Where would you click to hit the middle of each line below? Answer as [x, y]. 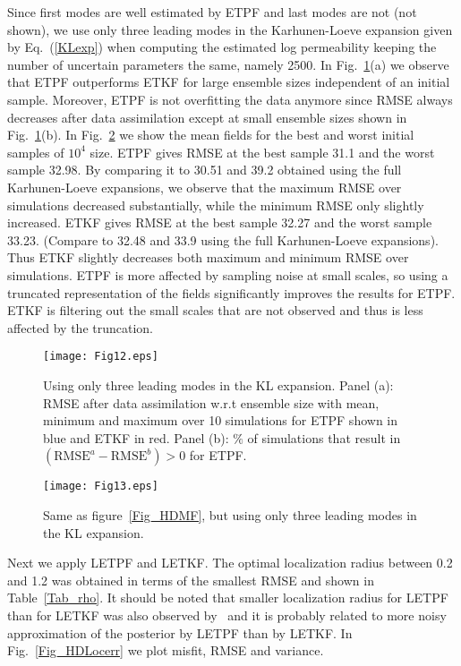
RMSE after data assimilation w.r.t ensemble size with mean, [211, 402]
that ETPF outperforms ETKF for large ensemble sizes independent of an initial [229, 82]
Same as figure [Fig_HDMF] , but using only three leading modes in [230, 514]
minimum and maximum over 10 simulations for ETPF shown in [221, 420]
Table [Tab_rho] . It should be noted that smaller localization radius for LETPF [228, 598]
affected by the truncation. [80, 327]
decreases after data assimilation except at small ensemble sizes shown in [207, 117]
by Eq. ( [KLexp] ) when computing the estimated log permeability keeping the [222, 47]
